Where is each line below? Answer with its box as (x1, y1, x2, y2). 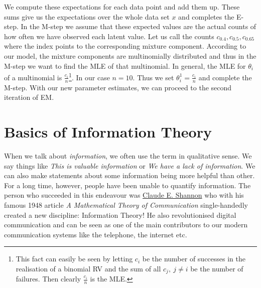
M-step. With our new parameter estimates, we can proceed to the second (4, 82, 232, 92)
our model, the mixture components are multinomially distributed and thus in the (4, 50, 256, 61)
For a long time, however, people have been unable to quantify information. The (4, 180, 251, 190)
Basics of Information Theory (4, 121, 212, 142)
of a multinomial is (4, 72, 62, 82)
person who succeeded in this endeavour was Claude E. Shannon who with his (4, 190, 244, 200)
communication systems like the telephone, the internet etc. (4, 229, 187, 239)
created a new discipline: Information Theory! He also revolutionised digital (4, 209, 236, 220)
